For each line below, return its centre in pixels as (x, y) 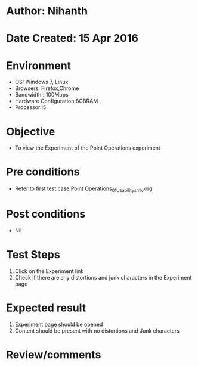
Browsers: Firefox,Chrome (47, 88)
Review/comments (54, 354)
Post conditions (46, 214)
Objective (31, 131)
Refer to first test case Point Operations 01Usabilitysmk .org (83, 189)
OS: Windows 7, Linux (41, 82)
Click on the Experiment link (49, 271)
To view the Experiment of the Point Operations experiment (88, 148)
